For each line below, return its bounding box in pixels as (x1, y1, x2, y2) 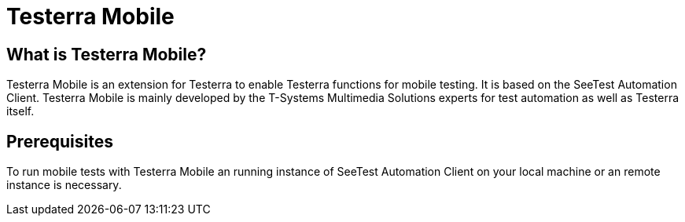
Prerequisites (6, 131, 113, 151)
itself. (6, 104, 35, 118)
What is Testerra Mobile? (6, 44, 207, 64)
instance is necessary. (6, 178, 122, 192)
